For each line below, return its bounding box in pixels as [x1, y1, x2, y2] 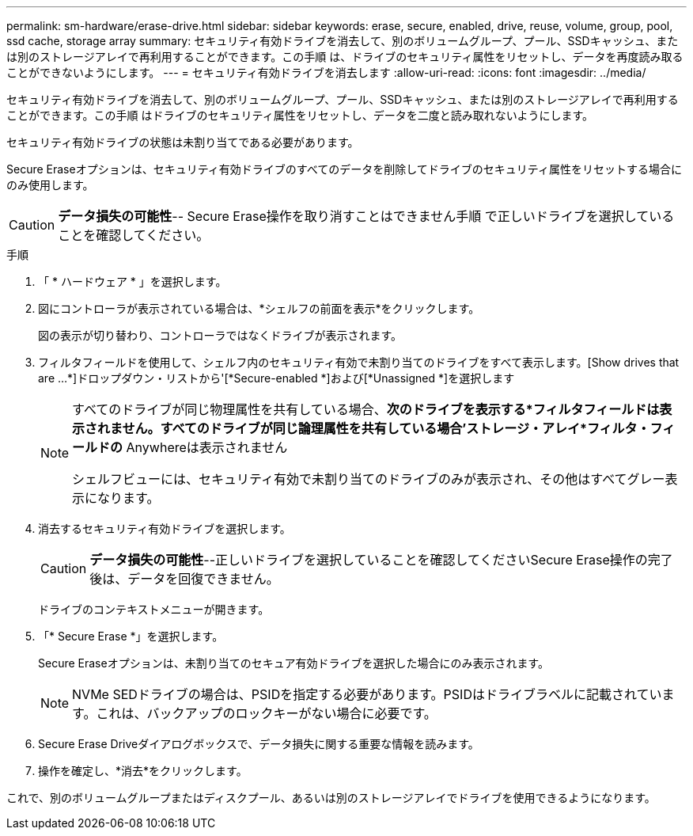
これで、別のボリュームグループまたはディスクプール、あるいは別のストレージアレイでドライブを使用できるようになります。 [6, 791, 656, 804]
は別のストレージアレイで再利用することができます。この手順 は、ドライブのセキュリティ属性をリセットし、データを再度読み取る [6, 50, 684, 63]
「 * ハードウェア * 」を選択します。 [38, 275, 227, 288]
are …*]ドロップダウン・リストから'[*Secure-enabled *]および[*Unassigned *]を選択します [38, 371, 515, 385]
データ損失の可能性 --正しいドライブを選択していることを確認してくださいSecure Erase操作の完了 [89, 552, 673, 568]
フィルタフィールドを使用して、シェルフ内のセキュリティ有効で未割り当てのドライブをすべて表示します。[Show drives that [38, 355, 680, 369]
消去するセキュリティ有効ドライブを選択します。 [38, 522, 291, 535]
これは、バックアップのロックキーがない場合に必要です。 [96, 705, 437, 721]
